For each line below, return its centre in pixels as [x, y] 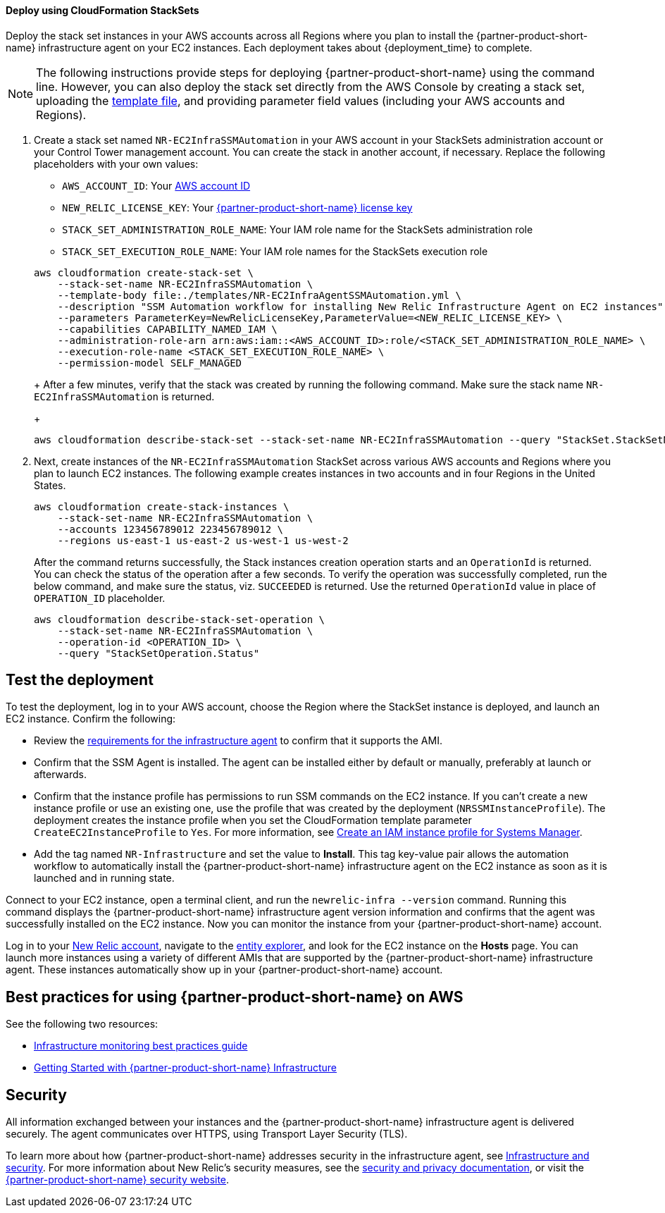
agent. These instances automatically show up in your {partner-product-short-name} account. [224, 970]
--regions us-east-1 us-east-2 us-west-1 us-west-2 [203, 540]
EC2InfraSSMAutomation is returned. [124, 396]
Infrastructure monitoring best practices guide [141, 1046]
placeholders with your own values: [116, 164]
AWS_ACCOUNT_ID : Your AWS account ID [156, 185]
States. [50, 485]
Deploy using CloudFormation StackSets [102, 10]
